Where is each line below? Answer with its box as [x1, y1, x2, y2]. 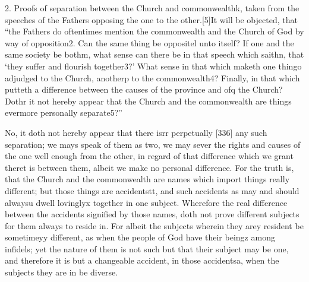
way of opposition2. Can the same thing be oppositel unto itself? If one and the [5, 36, 294, 49]
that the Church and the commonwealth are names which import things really [5, 173, 290, 185]
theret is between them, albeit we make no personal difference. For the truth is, [5, 161, 294, 173]
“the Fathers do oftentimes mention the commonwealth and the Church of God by [5, 25, 304, 37]
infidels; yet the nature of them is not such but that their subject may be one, [5, 242, 289, 255]
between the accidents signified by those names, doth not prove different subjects [5, 208, 299, 220]
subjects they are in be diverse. [5, 266, 118, 278]
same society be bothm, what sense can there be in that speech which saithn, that [5, 48, 304, 61]
